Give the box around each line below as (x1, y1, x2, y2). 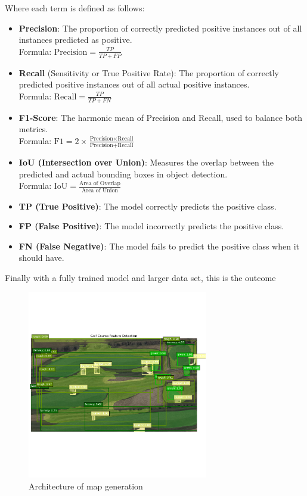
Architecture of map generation (29, 479, 143, 492)
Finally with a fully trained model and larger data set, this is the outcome (5, 272, 276, 283)
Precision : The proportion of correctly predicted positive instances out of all (18, 21, 302, 34)
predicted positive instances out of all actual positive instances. (18, 78, 250, 91)
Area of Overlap (79, 180, 120, 186)
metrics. (18, 123, 48, 135)
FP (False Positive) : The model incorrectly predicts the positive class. (18, 220, 284, 232)
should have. (18, 251, 64, 264)
